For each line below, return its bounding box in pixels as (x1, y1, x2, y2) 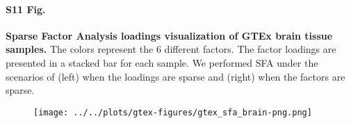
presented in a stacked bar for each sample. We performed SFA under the (6, 55, 318, 69)
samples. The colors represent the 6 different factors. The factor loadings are (6, 42, 336, 56)
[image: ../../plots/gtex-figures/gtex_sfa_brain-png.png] (33, 107, 312, 117)
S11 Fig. (6, 1, 46, 16)
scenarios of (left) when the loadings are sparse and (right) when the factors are (6, 69, 345, 83)
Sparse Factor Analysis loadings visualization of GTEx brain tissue (6, 28, 333, 42)
